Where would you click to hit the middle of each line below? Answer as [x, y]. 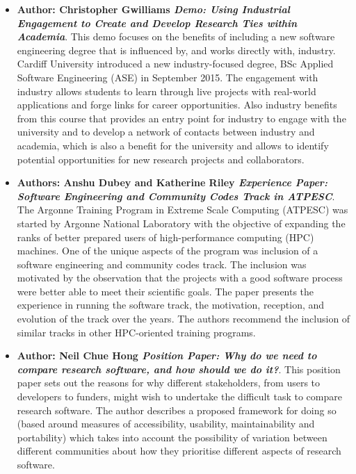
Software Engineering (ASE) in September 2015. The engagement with [168, 77]
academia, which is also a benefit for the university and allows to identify [173, 145]
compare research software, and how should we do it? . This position [179, 369]
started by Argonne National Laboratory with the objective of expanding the [181, 223]
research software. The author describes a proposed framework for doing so [177, 410]
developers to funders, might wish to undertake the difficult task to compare [179, 397]
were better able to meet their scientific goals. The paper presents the [165, 291]
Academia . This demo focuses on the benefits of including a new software [176, 36]
